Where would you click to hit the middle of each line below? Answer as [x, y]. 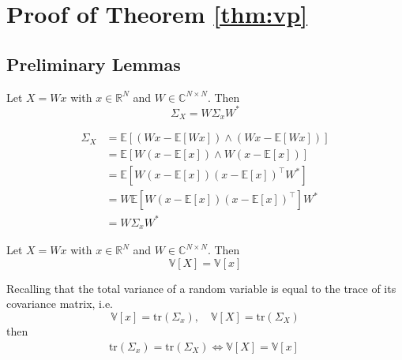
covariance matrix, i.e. [60, 304]
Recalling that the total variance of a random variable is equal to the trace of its [201, 288]
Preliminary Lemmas [94, 64]
